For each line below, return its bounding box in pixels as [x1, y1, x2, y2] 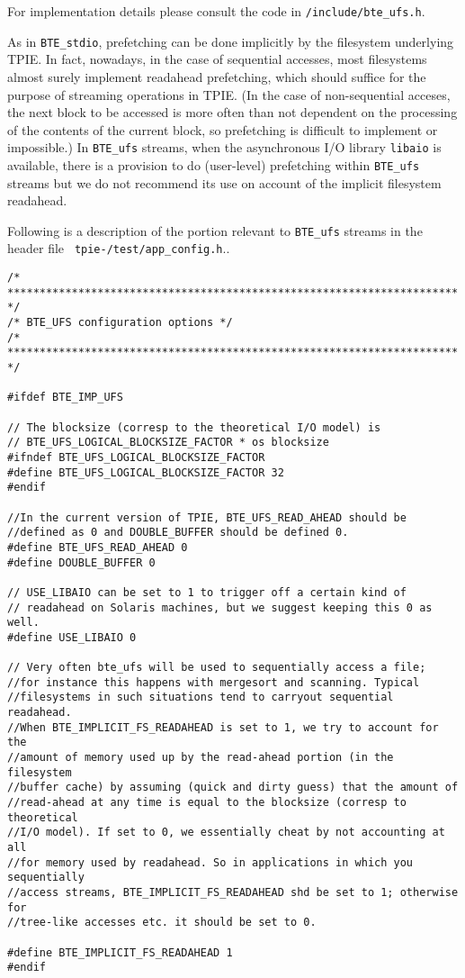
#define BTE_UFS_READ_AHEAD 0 [7, 540, 188, 554]
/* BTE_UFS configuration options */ [7, 316, 233, 330]
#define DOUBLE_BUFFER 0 [7, 556, 156, 569]
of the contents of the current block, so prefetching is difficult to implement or [7, 120, 438, 139]
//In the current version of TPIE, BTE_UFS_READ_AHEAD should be [7, 511, 407, 524]
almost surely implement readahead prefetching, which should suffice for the [7, 67, 426, 86]
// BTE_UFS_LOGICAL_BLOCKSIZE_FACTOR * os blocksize [7, 436, 329, 449]
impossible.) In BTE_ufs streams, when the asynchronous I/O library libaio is [7, 138, 442, 157]
